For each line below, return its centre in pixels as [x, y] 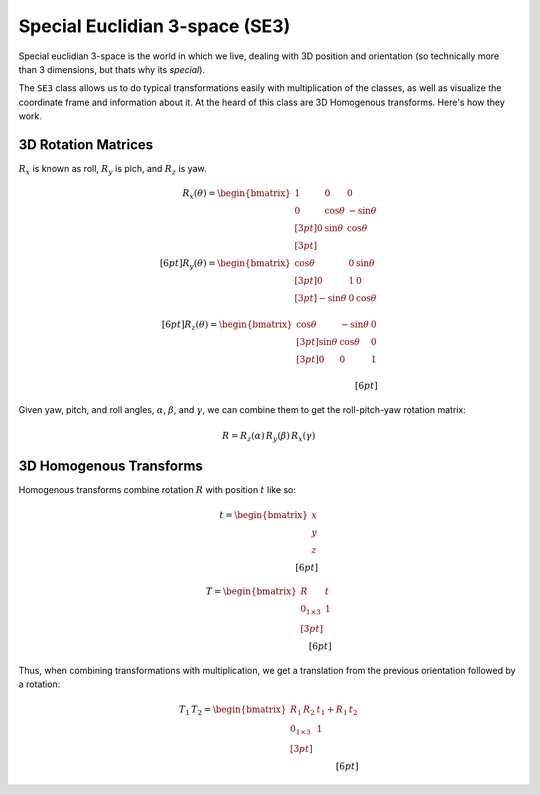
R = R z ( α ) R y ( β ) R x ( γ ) [268, 437]
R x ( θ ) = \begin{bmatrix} [236, 194]
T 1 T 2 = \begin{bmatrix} [232, 710]
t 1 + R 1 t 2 [337, 710]
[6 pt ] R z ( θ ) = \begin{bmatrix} [227, 325]
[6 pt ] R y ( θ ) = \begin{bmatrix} [225, 264]
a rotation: [39, 684]
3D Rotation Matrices [86, 144]
